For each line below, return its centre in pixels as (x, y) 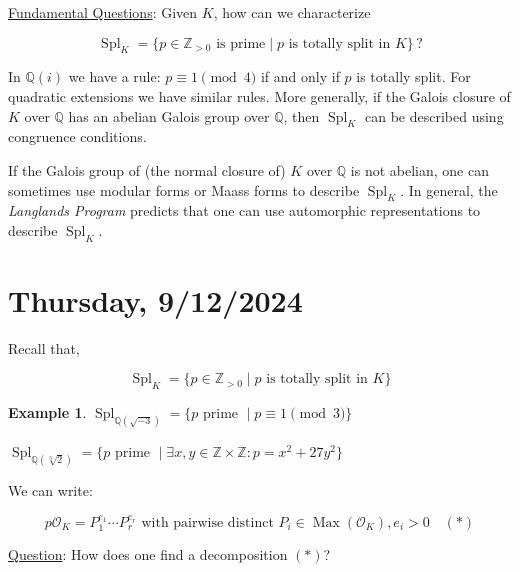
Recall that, (44, 347)
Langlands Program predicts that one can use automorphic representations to (244, 210)
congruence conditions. (77, 136)
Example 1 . (47, 412)
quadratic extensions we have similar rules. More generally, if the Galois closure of (259, 95)
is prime (241, 43)
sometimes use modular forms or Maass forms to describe (184, 189)
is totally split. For (413, 76)
